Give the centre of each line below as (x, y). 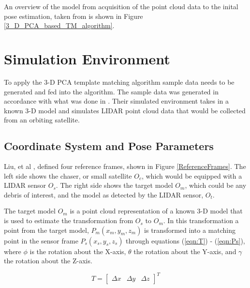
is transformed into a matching (190, 230)
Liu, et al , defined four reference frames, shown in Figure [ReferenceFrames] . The (125, 166)
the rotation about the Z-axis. (48, 261)
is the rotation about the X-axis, (78, 251)
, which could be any (216, 185)
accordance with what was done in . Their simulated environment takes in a (117, 101)
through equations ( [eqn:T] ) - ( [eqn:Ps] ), (185, 240)
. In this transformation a (201, 220)
